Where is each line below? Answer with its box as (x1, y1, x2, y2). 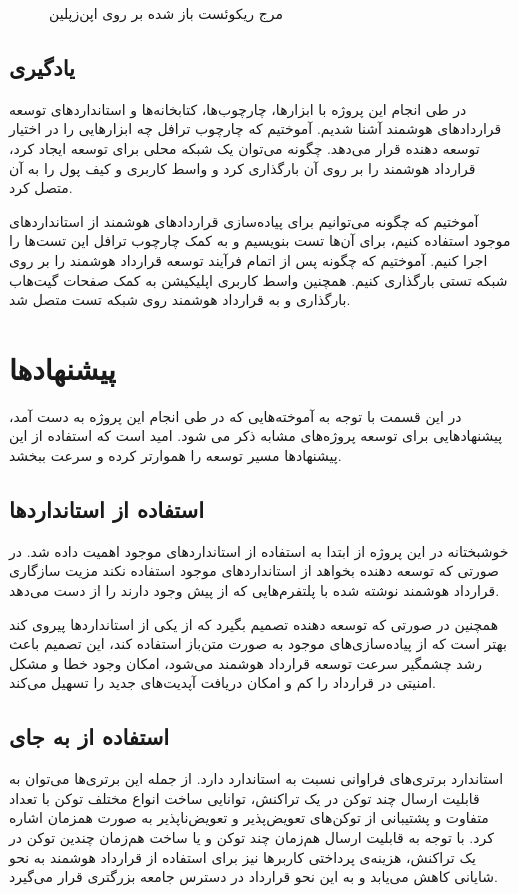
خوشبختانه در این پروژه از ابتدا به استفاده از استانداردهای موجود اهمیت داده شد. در (9, 540, 509, 561)
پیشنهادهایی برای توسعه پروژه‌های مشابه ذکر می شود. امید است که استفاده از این (9, 425, 503, 446)
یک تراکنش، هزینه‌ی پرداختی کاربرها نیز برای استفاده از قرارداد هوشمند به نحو (9, 846, 476, 867)
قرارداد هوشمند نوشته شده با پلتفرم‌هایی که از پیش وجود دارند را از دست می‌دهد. (9, 580, 500, 601)
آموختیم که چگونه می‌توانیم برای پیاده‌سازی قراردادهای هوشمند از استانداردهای (9, 210, 479, 231)
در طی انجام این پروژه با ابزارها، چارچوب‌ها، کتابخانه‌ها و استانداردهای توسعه (9, 98, 467, 119)
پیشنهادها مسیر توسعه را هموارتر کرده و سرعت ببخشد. (9, 445, 342, 466)
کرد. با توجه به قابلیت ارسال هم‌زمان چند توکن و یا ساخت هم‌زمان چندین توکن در (9, 826, 494, 847)
